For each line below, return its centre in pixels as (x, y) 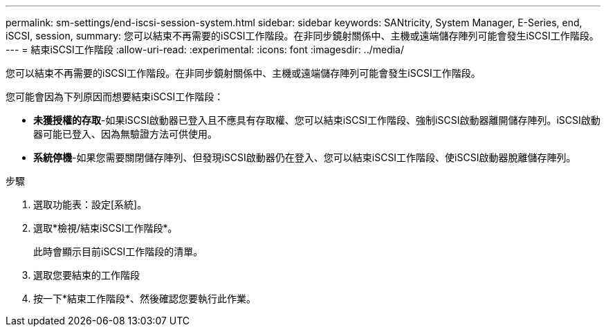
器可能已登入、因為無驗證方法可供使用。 (125, 134)
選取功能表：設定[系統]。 (90, 204)
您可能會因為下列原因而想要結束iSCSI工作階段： (115, 96)
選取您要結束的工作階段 (86, 275)
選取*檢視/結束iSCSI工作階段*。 (105, 228)
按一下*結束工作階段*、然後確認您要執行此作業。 (145, 298)
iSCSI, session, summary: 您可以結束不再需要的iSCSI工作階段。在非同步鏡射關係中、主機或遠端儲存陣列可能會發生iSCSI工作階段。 (302, 36)
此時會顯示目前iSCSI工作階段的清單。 (118, 251)
